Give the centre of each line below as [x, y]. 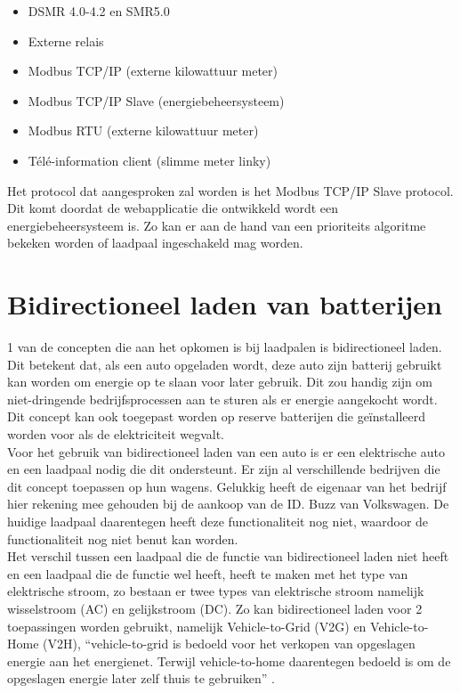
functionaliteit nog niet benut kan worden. [123, 538]
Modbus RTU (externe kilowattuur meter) [143, 130]
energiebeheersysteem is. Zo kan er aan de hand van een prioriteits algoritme [217, 225]
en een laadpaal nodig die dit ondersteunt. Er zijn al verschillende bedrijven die [224, 469]
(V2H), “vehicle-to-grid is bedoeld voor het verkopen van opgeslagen [229, 644]
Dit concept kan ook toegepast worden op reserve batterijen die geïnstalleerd [216, 416]
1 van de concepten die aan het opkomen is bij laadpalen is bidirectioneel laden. [225, 347]
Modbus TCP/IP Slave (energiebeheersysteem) [156, 100]
